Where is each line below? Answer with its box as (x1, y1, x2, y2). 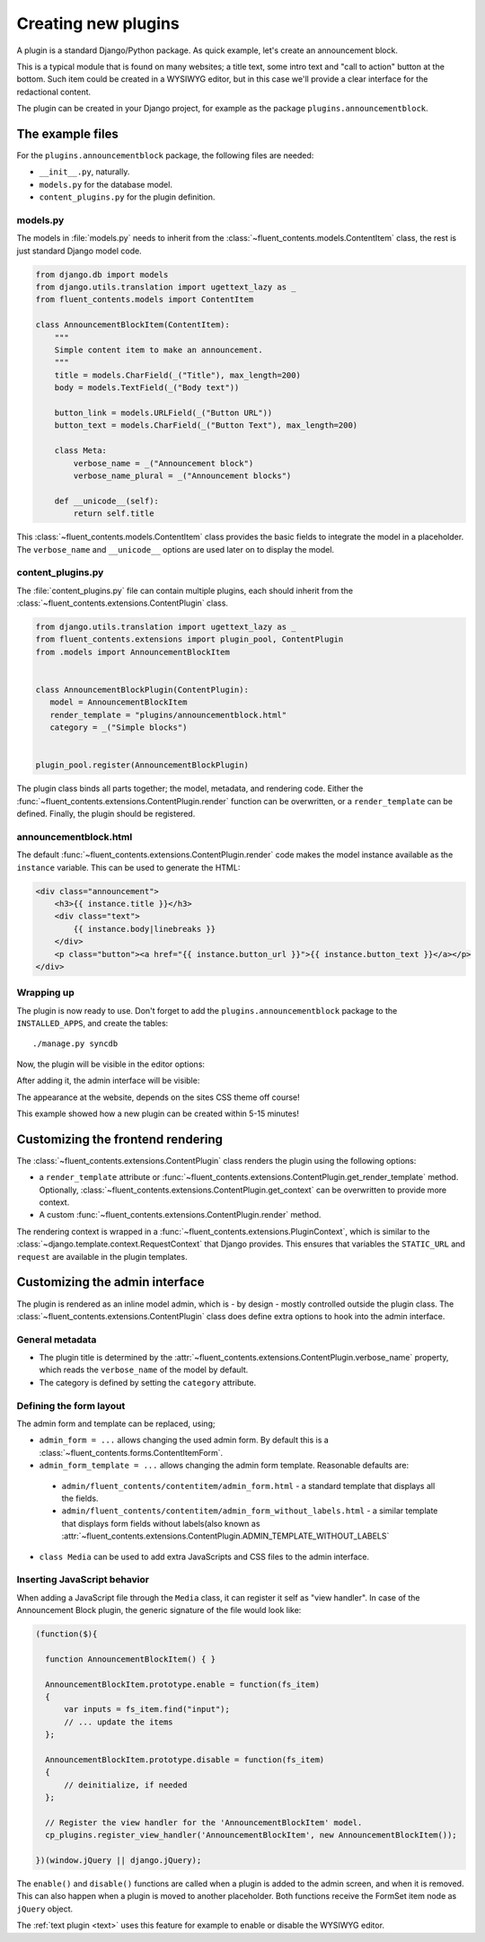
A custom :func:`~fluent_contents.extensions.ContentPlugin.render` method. (39, 1210, 322, 1220)
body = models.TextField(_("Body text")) (54, 383, 240, 393)
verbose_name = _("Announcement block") (73, 458, 254, 468)
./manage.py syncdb (32, 1039, 119, 1049)
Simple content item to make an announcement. (54, 345, 264, 355)
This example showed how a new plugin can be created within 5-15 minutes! (16, 1108, 300, 1119)
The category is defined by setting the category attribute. (39, 1377, 256, 1388)
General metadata (16, 1333, 97, 1345)
